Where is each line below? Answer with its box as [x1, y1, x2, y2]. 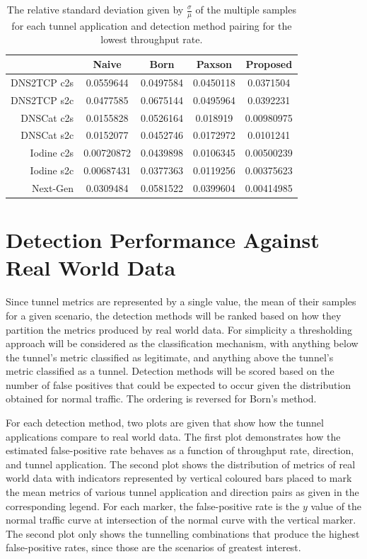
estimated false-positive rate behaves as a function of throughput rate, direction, [6, 443, 354, 458]
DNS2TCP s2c [11, 92, 74, 107]
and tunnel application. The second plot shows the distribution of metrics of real [6, 456, 356, 471]
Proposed [245, 57, 293, 72]
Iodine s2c [30, 163, 74, 178]
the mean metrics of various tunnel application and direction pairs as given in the [6, 485, 359, 499]
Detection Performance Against [6, 225, 320, 254]
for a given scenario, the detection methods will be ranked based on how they [6, 307, 342, 322]
